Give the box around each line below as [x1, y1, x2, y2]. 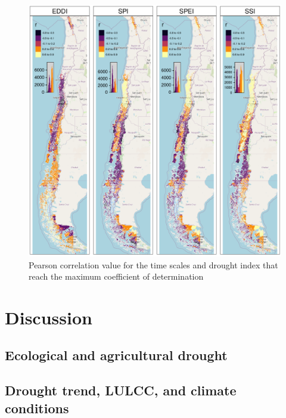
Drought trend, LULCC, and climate [5, 381, 237, 400]
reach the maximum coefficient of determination [29, 270, 204, 283]
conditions [5, 398, 69, 417]
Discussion [5, 305, 92, 329]
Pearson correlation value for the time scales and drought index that [29, 258, 278, 271]
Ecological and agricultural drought [5, 346, 228, 364]
